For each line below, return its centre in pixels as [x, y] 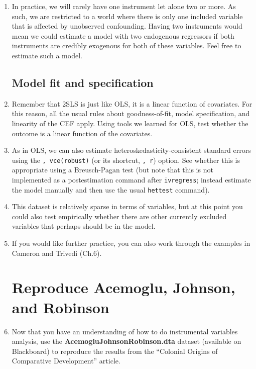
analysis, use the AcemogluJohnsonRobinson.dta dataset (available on [126, 341]
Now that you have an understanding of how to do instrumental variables [125, 331]
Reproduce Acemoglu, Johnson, [123, 287]
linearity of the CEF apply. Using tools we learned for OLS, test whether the [130, 123]
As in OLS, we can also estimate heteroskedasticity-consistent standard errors [131, 150]
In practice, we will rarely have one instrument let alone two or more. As [124, 6]
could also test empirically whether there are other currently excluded [119, 216]
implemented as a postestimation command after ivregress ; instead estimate [131, 179]
